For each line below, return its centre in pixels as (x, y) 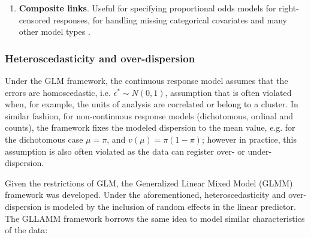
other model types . (55, 31)
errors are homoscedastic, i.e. (58, 92)
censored (35, 19)
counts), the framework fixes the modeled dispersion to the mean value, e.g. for (150, 127)
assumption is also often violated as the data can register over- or (125, 151)
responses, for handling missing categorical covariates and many (170, 19)
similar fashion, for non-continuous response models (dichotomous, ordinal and (149, 115)
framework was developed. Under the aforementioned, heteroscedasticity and (145, 195)
